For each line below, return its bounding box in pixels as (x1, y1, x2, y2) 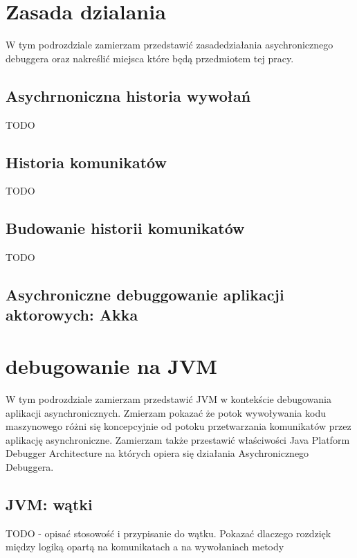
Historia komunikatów (6, 151, 167, 172)
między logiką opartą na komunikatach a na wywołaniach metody (6, 539, 284, 554)
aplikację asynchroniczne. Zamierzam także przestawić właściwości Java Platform (6, 432, 350, 447)
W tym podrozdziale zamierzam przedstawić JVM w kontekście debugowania (6, 392, 331, 406)
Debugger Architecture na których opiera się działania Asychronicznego (6, 446, 309, 460)
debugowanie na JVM (6, 352, 217, 380)
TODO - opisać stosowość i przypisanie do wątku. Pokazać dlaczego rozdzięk (6, 525, 331, 540)
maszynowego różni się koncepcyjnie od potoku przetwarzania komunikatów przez (6, 419, 351, 433)
